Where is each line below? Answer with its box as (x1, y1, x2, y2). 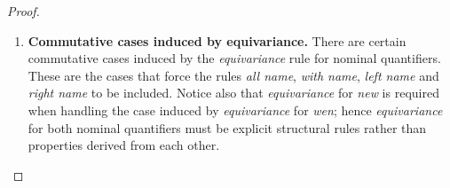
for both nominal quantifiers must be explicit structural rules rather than (28, 118, 427, 137)
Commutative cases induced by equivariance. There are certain (28, 31, 407, 50)
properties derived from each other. (28, 136, 220, 154)
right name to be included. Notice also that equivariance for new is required (28, 83, 439, 102)
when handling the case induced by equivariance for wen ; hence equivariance (28, 100, 443, 119)
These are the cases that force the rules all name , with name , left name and (28, 66, 439, 84)
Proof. (7, 2, 40, 20)
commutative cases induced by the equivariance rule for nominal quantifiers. (28, 49, 441, 67)
